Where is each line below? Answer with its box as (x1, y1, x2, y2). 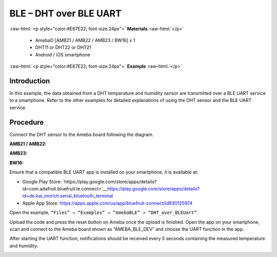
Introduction (9, 76, 50, 85)
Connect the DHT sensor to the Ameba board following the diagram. (9, 131, 154, 137)
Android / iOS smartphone (35, 51, 91, 57)
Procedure (9, 118, 44, 127)
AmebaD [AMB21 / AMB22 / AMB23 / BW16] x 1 (35, 37, 135, 43)
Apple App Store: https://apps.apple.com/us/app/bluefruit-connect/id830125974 (22, 200, 193, 206)
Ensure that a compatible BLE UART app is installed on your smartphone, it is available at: (9, 169, 199, 175)
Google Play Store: (22, 179, 62, 185)
